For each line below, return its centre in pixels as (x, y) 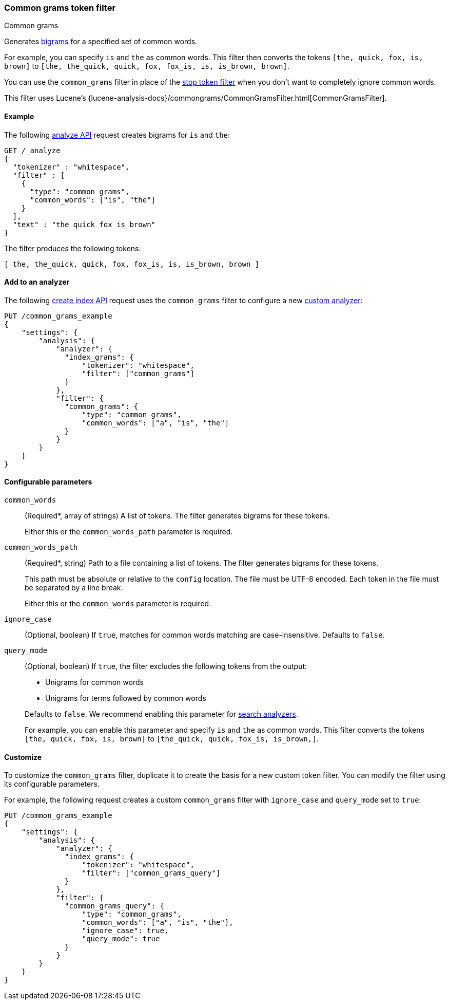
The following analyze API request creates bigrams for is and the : (117, 135)
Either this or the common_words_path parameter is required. (129, 532)
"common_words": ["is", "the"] (93, 200)
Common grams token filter (60, 8)
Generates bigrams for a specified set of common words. (101, 42)
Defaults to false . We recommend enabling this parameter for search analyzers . (161, 714)
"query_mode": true (121, 939)
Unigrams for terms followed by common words (126, 698)
